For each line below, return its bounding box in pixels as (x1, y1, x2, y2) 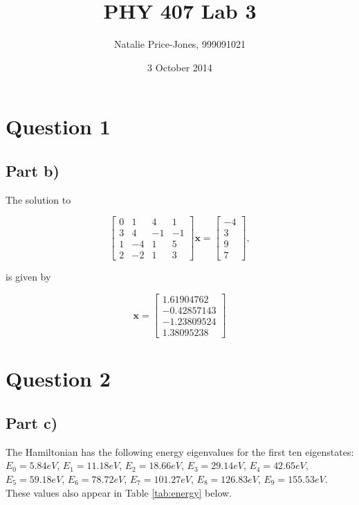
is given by (6, 269, 51, 284)
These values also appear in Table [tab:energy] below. (6, 485, 232, 499)
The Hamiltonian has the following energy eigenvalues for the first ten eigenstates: (6, 444, 354, 459)
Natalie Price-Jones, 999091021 (114, 37, 246, 51)
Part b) (6, 159, 59, 181)
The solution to (6, 192, 71, 206)
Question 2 (6, 364, 111, 393)
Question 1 (6, 112, 111, 141)
